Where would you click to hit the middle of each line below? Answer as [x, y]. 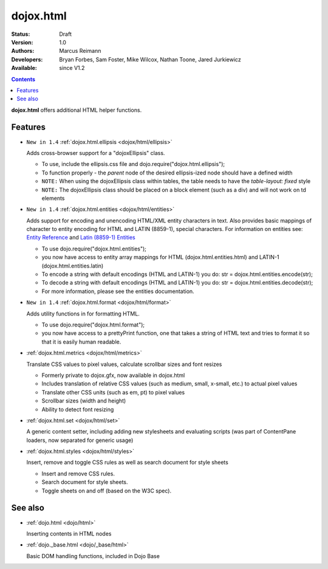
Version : [22, 42]
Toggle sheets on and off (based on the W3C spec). [107, 491]
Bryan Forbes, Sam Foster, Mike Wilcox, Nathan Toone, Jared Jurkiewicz [150, 59]
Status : [21, 34]
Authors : [23, 51]
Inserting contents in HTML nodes [69, 533]
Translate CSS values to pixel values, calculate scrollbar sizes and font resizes [124, 364]
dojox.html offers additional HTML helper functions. [77, 110]
